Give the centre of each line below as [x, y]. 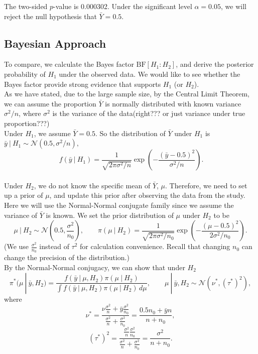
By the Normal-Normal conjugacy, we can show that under [95, 267]
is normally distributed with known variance [173, 103]
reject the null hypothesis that [50, 16]
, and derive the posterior [215, 64]
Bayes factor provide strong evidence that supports [83, 84]
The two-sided [26, 6]
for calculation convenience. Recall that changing [155, 246]
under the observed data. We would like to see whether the [150, 74]
